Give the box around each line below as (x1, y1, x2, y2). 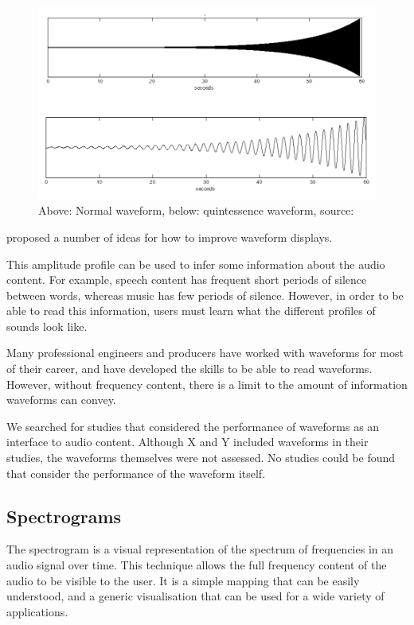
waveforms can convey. (6, 391, 116, 408)
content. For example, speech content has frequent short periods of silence (6, 271, 367, 288)
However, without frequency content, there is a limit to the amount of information (6, 375, 408, 392)
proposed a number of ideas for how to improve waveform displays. (6, 228, 333, 245)
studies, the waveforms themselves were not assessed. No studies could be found (6, 449, 396, 466)
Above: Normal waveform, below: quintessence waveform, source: (38, 202, 354, 219)
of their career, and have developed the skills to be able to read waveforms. (6, 360, 373, 377)
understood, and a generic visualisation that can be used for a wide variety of (6, 588, 385, 604)
